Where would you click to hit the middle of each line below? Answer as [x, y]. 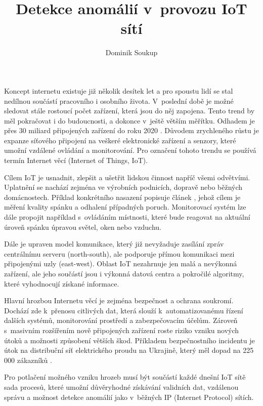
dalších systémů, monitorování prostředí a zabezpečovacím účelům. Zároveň [121, 320]
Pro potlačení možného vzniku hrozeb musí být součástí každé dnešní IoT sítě [125, 377]
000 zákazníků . [28, 360]
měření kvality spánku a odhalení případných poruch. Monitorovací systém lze [125, 207]
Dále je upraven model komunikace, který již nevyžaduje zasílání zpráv [114, 244]
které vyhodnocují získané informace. [62, 283]
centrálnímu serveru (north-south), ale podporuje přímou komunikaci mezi [119, 253]
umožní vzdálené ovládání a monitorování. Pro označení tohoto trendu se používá [130, 150]
